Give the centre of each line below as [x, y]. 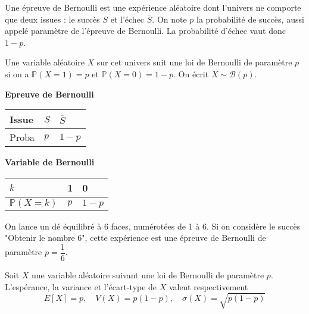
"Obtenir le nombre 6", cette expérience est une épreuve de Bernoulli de [135, 238]
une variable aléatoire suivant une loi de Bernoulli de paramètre [148, 275]
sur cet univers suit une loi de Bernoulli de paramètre [194, 62]
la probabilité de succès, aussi [250, 19]
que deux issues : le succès [52, 19]
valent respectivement [209, 286]
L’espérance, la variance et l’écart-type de [81, 286]
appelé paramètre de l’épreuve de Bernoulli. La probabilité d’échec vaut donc [145, 31]
